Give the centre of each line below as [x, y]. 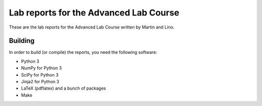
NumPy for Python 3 [41, 68]
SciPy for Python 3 [40, 75]
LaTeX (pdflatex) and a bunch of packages [64, 88]
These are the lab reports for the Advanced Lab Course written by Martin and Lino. [92, 27]
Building [22, 41]
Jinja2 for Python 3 [40, 82]
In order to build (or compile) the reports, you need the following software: [83, 52]
